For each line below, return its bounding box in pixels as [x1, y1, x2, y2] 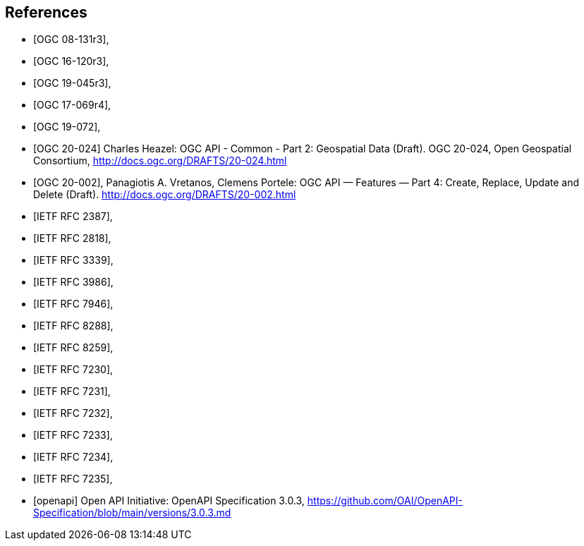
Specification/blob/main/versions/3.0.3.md [33, 506, 231, 519]
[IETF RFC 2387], [33, 210, 113, 223]
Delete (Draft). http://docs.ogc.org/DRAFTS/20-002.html [33, 188, 296, 201]
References [5, 4, 87, 21]
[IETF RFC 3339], [33, 254, 114, 267]
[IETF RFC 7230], [33, 363, 114, 376]
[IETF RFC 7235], [33, 473, 113, 485]
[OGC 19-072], [33, 121, 101, 133]
